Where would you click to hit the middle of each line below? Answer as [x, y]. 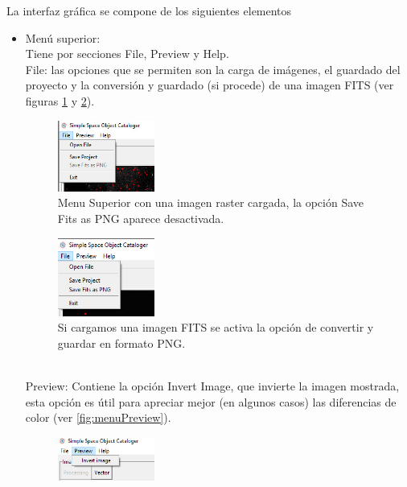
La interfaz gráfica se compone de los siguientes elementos [149, 10]
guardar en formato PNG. [121, 343]
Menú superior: [63, 37]
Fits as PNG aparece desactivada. [141, 219]
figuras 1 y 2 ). [60, 100]
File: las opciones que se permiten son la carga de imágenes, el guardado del [213, 69]
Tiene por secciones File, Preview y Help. [127, 54]
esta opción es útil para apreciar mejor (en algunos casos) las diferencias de [211, 401]
